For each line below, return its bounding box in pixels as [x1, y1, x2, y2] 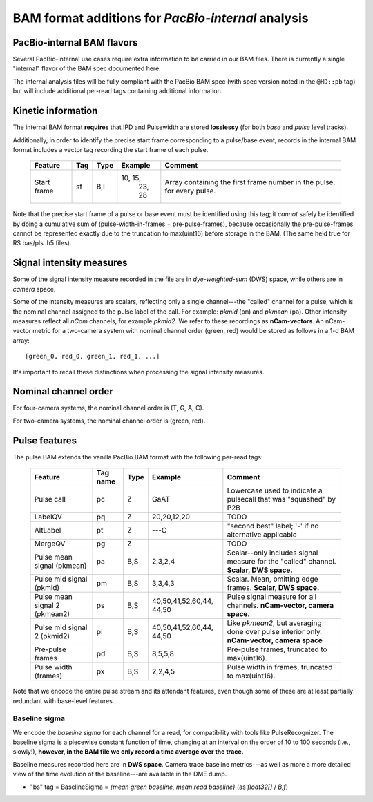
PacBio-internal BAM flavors [12, 37, 138, 48]
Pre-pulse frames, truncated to [227, 645, 327, 654]
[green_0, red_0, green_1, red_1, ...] [25, 352, 160, 361]
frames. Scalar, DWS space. [227, 583, 320, 593]
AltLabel [34, 526, 61, 535]
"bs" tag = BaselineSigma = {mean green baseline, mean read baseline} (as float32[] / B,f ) [30, 783, 289, 791]
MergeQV [34, 539, 66, 548]
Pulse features [12, 435, 77, 446]
